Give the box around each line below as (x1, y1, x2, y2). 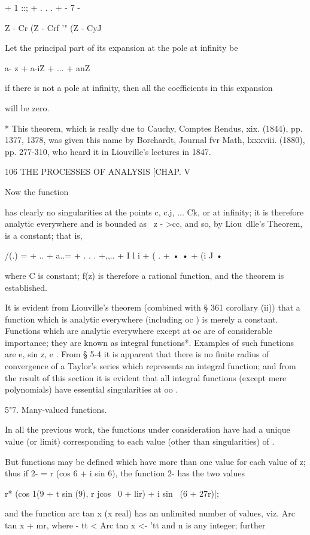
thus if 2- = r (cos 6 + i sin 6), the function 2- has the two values (5, 467, 245, 479)
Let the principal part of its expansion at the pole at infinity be (5, 41, 238, 54)
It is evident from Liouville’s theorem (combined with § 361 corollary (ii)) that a (5, 301, 300, 314)
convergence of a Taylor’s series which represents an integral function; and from (5, 360, 296, 372)
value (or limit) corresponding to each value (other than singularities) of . (5, 435, 275, 448)
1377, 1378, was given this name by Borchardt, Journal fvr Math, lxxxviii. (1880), (5, 133, 305, 146)
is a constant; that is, (5, 229, 83, 241)
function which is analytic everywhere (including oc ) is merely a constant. (5, 312, 278, 325)
